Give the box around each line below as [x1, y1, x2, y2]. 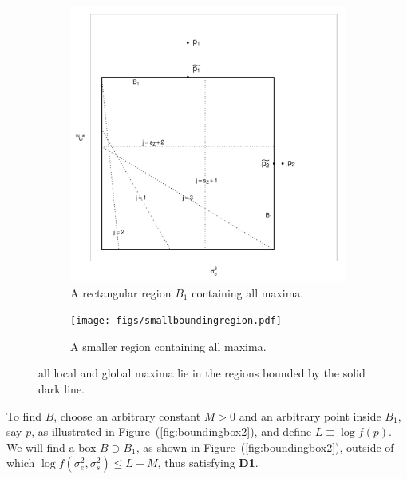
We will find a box [6, 438, 97, 455]
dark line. [38, 381, 85, 397]
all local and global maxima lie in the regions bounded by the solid [38, 365, 366, 381]
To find [6, 407, 41, 424]
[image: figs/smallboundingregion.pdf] [70, 315, 282, 327]
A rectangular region [70, 284, 172, 301]
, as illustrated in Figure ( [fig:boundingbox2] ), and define [31, 423, 312, 440]
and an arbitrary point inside [239, 407, 381, 424]
